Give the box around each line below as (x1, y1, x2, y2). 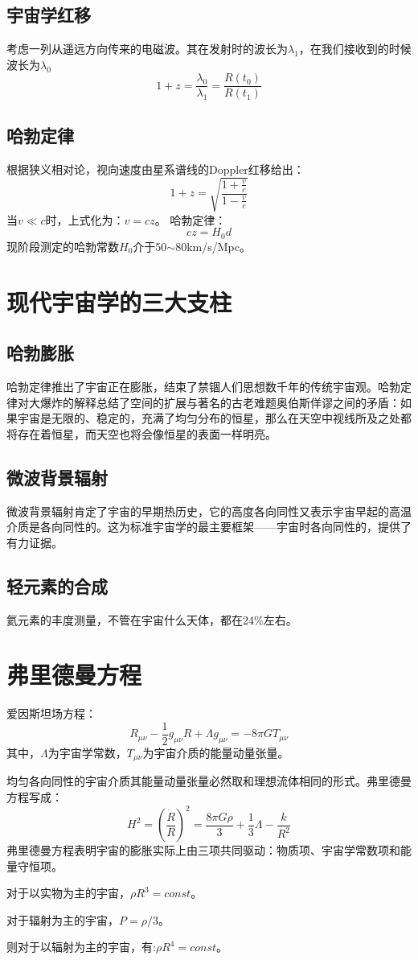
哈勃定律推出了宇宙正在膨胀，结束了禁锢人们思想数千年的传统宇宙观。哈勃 (6, 378, 400, 395)
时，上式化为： (45, 211, 125, 228)
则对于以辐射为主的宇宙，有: (6, 938, 156, 955)
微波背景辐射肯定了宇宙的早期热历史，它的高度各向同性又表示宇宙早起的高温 (6, 502, 412, 519)
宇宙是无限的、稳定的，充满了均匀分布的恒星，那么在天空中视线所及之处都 (17, 410, 412, 426)
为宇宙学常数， (47, 744, 127, 760)
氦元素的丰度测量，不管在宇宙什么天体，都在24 (6, 611, 254, 628)
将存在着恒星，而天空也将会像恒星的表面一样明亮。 (6, 425, 277, 442)
